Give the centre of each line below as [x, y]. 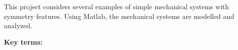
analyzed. [18, 25]
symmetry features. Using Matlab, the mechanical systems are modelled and [119, 16]
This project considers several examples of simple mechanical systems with [117, 6]
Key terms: [23, 42]
